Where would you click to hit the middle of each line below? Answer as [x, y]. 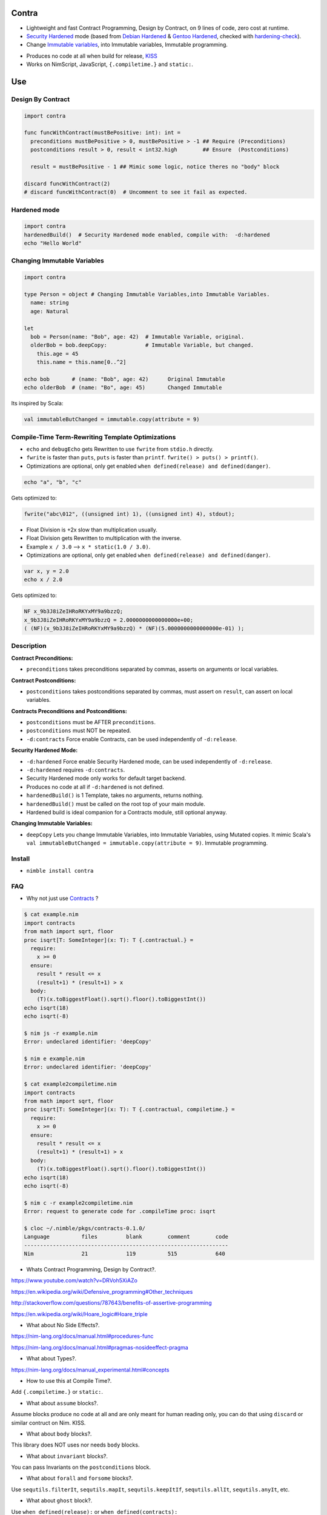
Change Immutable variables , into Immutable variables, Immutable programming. [127, 45]
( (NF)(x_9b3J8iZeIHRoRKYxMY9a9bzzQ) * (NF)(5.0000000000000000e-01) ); [134, 628]
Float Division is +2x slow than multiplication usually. [92, 530]
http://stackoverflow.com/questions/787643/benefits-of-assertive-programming [111, 1303]
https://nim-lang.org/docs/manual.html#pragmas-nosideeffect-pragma [100, 1347]
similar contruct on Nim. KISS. [48, 1423]
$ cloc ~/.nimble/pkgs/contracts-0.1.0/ [84, 1228]
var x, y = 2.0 [46, 571]
